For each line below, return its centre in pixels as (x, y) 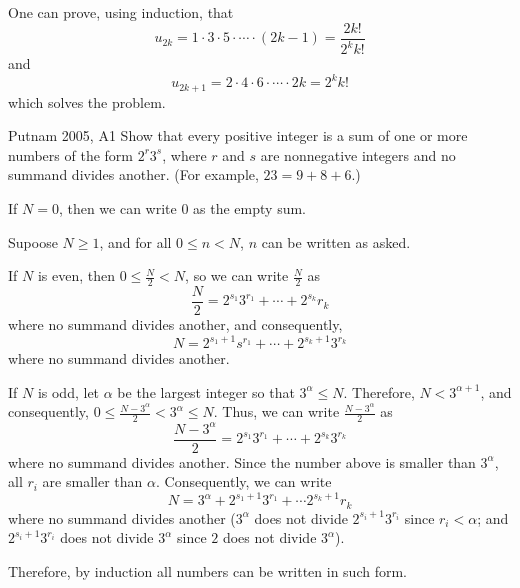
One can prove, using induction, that (121, 12)
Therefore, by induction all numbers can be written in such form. (207, 571)
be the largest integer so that (206, 391)
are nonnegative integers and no (358, 154)
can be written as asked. (336, 241)
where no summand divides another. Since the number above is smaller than (242, 461)
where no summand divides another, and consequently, (175, 324)
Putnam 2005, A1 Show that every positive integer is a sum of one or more (238, 135)
